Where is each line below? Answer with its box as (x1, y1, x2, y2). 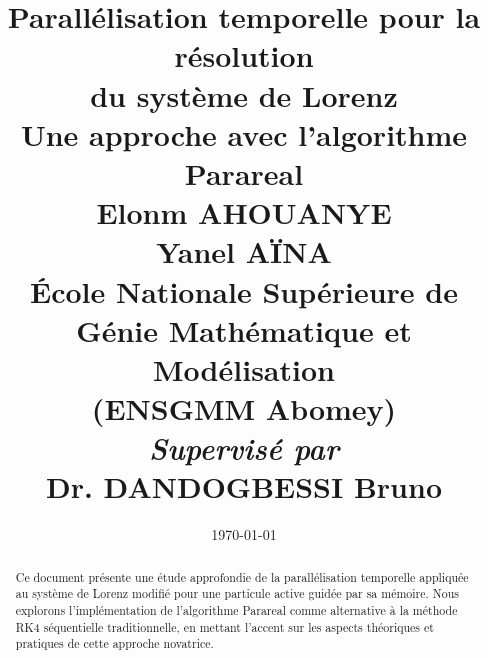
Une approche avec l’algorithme (20, 113, 468, 154)
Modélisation (153, 348, 335, 389)
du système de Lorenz (90, 74, 398, 115)
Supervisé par (149, 427, 339, 469)
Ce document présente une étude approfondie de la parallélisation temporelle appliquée (15, 568, 469, 585)
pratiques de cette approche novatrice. (15, 635, 214, 652)
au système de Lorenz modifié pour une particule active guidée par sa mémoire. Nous (15, 585, 459, 602)
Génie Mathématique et (76, 309, 412, 350)
